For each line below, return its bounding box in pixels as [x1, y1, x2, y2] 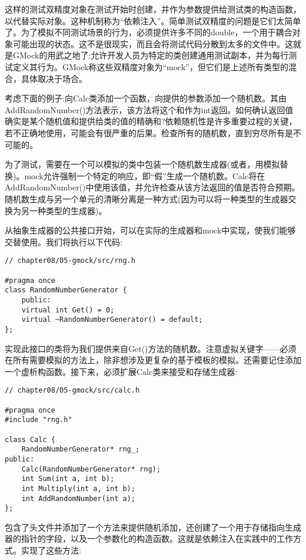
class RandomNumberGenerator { [5, 286, 127, 295]
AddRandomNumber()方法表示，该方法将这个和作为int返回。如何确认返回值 [5, 103, 294, 116]
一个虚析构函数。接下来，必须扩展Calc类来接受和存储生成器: [5, 365, 238, 377]
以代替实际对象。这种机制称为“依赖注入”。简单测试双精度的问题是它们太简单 [5, 14, 301, 27]
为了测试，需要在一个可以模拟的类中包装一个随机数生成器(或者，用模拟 [5, 158, 280, 170]
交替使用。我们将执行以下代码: [5, 235, 122, 248]
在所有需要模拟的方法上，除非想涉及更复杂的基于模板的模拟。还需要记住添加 [5, 354, 301, 366]
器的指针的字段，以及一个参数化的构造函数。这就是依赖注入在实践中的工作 [5, 532, 293, 545]
